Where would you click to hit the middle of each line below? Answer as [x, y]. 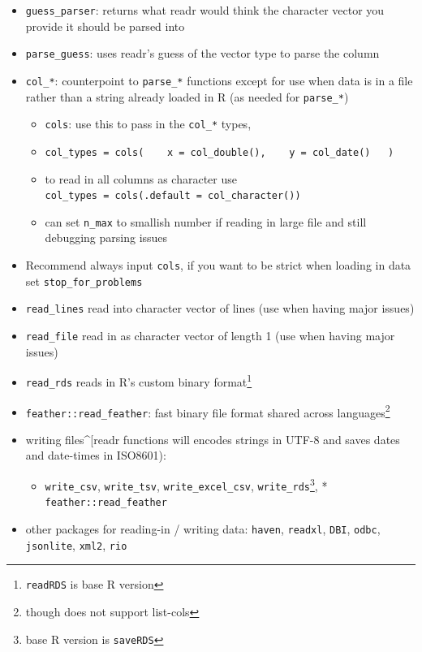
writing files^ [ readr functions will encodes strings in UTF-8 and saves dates [213, 439]
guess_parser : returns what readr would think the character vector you [205, 10]
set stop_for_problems [84, 281]
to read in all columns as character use [141, 178]
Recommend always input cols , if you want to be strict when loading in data [218, 265]
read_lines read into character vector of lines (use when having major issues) [220, 308]
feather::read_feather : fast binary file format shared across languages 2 [208, 411]
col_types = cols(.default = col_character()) [173, 196]
